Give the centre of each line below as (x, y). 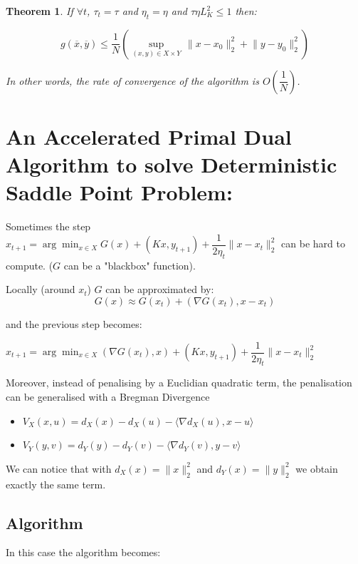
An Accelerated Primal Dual (149, 136)
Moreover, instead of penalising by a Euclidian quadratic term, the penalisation (179, 383)
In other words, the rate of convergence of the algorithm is (132, 80)
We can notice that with (59, 468)
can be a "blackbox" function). (130, 265)
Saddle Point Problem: (119, 192)
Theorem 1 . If (40, 11)
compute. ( (30, 265)
